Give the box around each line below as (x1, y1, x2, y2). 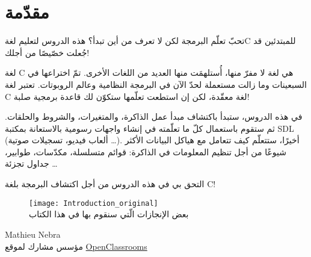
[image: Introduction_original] (29, 199, 158, 208)
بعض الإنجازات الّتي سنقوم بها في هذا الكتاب (29, 208, 189, 220)
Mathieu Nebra (5, 228, 61, 240)
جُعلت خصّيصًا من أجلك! (5, 46, 90, 58)
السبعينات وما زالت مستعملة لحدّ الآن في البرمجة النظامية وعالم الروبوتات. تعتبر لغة (5, 78, 307, 90)
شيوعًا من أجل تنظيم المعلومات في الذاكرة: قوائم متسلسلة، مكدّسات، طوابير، (5, 145, 286, 158)
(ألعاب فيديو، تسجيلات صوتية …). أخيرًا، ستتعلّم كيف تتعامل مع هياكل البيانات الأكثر (5, 134, 300, 146)
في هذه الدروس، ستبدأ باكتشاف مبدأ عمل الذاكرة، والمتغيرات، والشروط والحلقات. (5, 110, 303, 123)
